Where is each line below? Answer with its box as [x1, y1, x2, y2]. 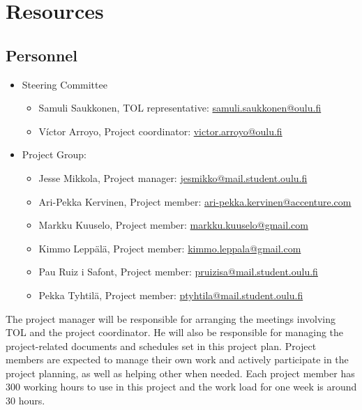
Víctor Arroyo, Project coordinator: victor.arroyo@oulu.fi [38, 123, 282, 138]
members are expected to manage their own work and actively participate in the [6, 352, 349, 367]
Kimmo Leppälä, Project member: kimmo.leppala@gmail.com [38, 241, 301, 255]
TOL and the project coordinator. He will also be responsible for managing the [6, 325, 344, 340]
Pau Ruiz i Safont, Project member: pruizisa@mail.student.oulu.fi [38, 264, 318, 279]
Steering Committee [22, 77, 107, 91]
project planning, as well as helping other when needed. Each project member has [6, 365, 355, 380]
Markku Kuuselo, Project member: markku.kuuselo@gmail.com [38, 218, 308, 232]
